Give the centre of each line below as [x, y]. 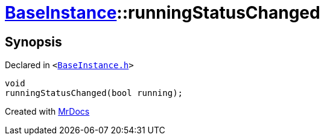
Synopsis [33, 42]
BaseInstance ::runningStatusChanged [163, 13]
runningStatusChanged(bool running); [94, 93]
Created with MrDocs [47, 112]
